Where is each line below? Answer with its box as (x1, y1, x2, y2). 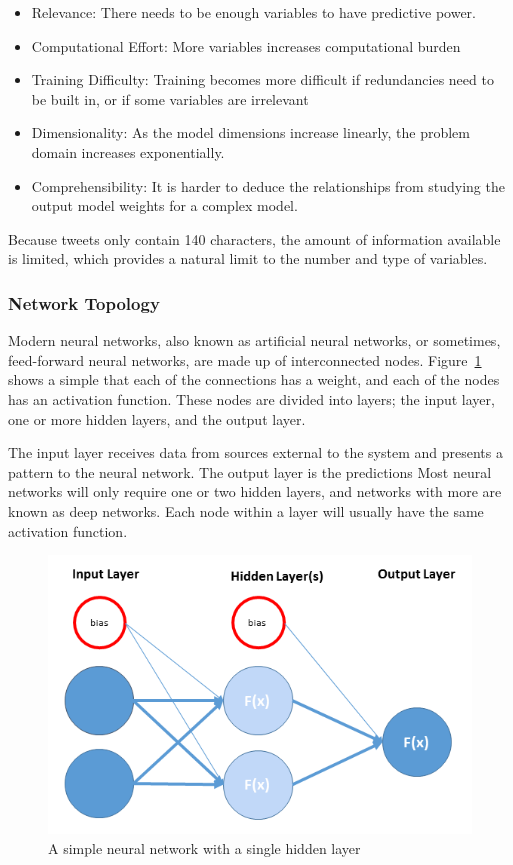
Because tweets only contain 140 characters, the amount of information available (8, 228, 501, 249)
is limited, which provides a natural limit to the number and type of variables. (8, 248, 488, 269)
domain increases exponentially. (31, 141, 225, 162)
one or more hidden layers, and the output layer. (8, 408, 306, 429)
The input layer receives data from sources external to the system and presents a (8, 442, 503, 463)
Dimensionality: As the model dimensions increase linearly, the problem (31, 122, 470, 143)
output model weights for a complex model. (31, 195, 298, 216)
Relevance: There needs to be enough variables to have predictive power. (31, 2, 476, 22)
